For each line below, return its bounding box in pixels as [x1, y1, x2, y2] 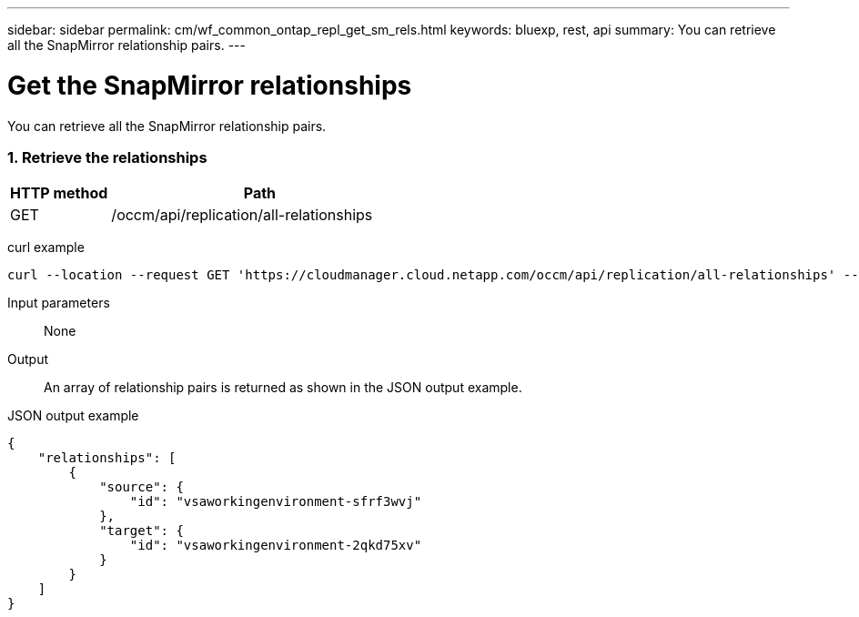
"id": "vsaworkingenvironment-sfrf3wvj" [129, 494, 422, 510]
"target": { [99, 523, 184, 539]
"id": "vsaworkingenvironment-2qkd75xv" [129, 538, 422, 553]
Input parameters [7, 295, 110, 311]
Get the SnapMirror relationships [7, 69, 412, 101]
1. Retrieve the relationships [7, 147, 207, 167]
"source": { [99, 480, 184, 495]
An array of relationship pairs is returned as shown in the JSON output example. [44, 379, 522, 396]
